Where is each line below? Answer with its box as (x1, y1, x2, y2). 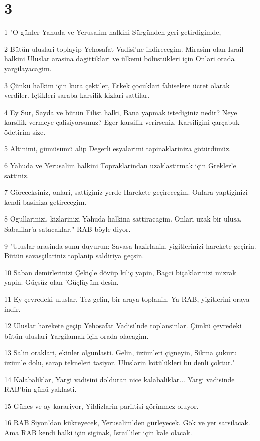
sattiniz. (4, 170, 29, 180)
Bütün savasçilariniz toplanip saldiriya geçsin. (4, 250, 144, 261)
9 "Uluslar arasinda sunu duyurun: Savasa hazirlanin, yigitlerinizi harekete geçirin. (4, 240, 256, 251)
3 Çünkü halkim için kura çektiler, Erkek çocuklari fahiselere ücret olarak (4, 80, 230, 90)
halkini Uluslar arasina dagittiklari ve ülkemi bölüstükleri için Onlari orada (4, 53, 235, 64)
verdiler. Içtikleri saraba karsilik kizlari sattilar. (4, 90, 150, 100)
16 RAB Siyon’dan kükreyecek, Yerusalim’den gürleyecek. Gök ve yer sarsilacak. (4, 417, 250, 428)
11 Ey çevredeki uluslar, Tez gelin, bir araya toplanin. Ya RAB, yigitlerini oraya (4, 294, 250, 304)
